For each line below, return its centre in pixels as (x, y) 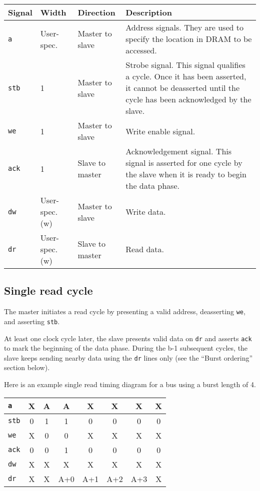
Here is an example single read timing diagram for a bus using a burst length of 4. (130, 384)
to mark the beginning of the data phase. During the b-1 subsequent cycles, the (126, 348)
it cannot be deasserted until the (183, 88)
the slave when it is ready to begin (186, 174)
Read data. (145, 249)
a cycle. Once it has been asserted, (186, 76)
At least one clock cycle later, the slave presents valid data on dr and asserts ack (128, 338)
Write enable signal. (160, 131)
